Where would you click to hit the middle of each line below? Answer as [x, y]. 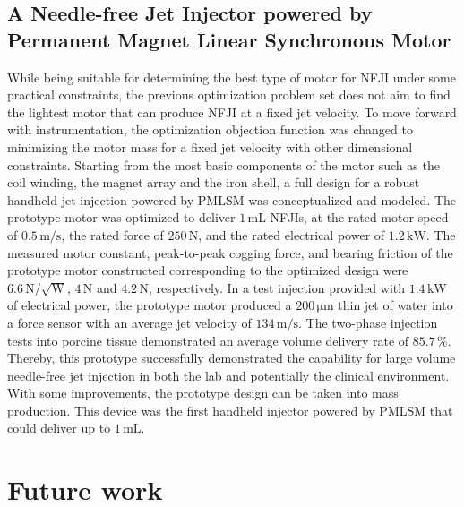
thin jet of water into [395, 305]
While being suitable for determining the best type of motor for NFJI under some [232, 77]
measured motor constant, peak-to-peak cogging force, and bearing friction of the [230, 252]
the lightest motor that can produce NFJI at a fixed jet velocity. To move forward [232, 112]
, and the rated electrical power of [292, 234]
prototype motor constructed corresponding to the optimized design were [208, 270]
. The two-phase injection [368, 322]
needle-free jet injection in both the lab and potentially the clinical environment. [228, 375]
